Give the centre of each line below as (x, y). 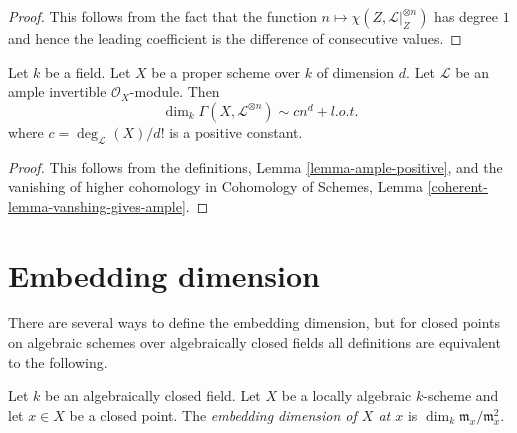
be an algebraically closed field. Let (153, 395)
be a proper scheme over (226, 71)
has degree (466, 16)
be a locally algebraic (346, 395)
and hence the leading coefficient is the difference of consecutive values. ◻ (235, 38)
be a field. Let (88, 71)
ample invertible (57, 91)
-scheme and (461, 395)
